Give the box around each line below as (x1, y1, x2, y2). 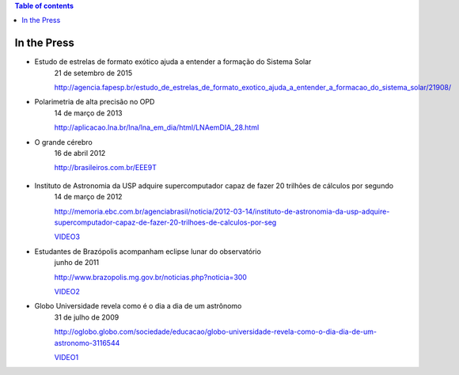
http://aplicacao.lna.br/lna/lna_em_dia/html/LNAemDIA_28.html (54, 123, 260, 132)
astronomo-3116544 (54, 338, 120, 347)
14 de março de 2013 (54, 108, 123, 118)
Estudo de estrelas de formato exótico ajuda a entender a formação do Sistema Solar (34, 57, 312, 66)
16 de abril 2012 (54, 149, 106, 158)
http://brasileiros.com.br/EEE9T (54, 163, 157, 172)
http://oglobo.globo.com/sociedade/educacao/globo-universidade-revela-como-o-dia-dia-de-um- (54, 327, 377, 336)
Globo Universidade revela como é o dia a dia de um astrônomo (34, 301, 242, 311)
